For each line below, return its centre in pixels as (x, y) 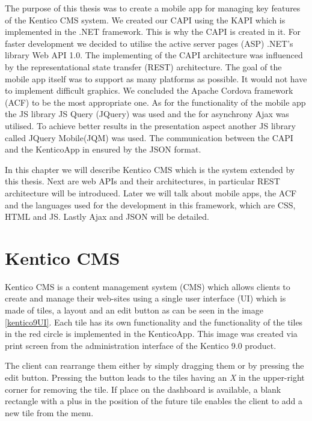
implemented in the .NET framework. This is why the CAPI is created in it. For (153, 32)
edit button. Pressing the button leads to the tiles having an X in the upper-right (155, 377)
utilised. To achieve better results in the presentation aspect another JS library (150, 125)
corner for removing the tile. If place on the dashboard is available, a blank (143, 389)
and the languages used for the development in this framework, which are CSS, (150, 204)
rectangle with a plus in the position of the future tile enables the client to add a (154, 401)
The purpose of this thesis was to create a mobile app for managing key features (153, 8)
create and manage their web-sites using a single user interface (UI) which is (145, 298)
